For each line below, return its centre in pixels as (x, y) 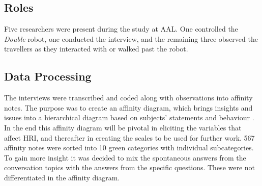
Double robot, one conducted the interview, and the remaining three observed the (131, 38)
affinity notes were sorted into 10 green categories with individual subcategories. (129, 148)
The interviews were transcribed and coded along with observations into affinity (128, 98)
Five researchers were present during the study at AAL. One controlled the (121, 29)
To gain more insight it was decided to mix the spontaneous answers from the (125, 157)
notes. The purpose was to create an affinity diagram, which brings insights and (128, 107)
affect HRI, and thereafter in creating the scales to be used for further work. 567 (129, 137)
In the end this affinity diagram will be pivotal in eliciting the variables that (123, 127)
